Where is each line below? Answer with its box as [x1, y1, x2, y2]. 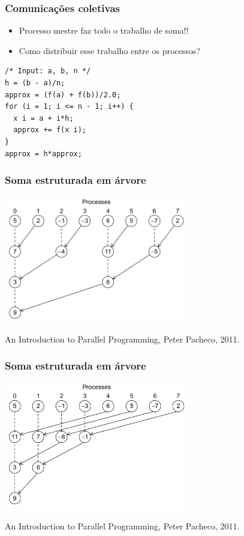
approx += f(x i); [13, 126, 87, 135]
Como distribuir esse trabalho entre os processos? [19, 44, 200, 56]
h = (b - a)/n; [5, 79, 65, 87]
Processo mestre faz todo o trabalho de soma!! [19, 24, 189, 37]
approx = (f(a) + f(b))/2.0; [5, 90, 121, 99]
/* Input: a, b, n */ [5, 67, 91, 76]
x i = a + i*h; [13, 114, 74, 123]
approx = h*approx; [5, 149, 82, 158]
